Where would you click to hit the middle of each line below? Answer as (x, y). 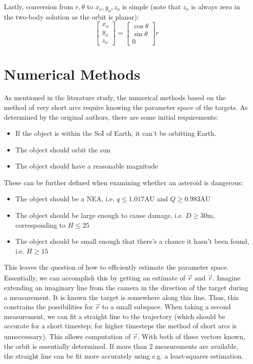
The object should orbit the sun (63, 149)
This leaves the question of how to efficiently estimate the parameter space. (116, 267)
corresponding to (40, 225)
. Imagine (227, 278)
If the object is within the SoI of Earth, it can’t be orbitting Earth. (116, 133)
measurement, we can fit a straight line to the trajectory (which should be (115, 316)
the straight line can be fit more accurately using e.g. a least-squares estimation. (124, 355)
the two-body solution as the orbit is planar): (71, 16)
